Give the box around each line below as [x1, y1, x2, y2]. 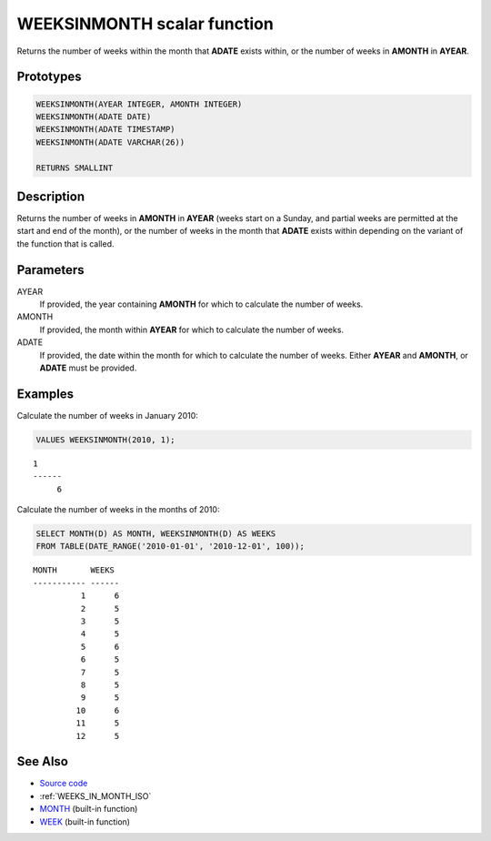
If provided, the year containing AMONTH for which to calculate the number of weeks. [39, 299, 364, 309]
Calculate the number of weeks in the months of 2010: [16, 504, 220, 515]
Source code [39, 778, 88, 789]
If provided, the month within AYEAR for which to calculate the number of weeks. [39, 324, 345, 335]
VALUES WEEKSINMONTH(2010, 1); [35, 434, 176, 445]
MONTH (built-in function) [39, 804, 138, 815]
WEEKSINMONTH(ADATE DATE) [35, 111, 152, 122]
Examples [16, 386, 75, 401]
